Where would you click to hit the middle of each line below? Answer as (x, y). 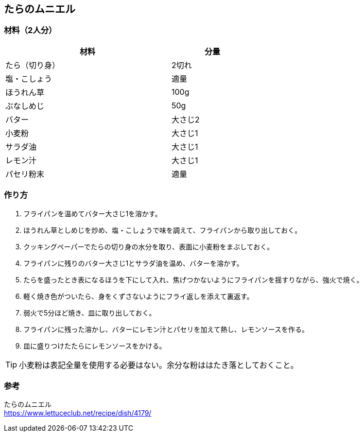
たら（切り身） (33, 65)
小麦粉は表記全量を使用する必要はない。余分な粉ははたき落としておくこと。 (159, 365)
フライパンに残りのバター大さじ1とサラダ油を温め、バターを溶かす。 (133, 263)
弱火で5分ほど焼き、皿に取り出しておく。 (90, 313)
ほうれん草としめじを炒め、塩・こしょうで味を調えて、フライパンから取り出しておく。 (163, 230)
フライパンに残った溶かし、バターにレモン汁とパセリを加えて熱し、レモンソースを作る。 (166, 329)
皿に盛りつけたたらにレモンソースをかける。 (95, 346)
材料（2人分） (30, 30)
